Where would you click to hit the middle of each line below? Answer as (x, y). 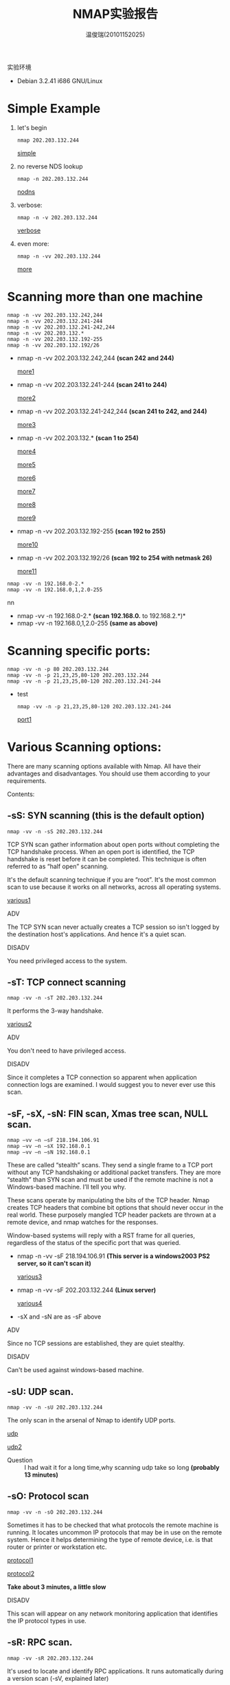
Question (20, 1460)
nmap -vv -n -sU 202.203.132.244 (55, 1407)
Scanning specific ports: (79, 651)
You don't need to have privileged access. (67, 1051)
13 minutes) (41, 1475)
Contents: (21, 794)
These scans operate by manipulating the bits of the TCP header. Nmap (108, 1200)
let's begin (32, 127)
